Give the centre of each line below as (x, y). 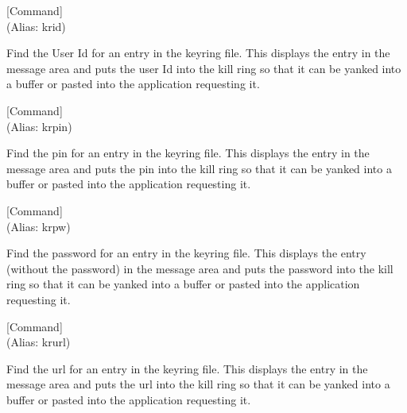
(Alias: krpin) (39, 126)
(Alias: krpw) (39, 226)
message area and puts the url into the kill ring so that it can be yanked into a (198, 384)
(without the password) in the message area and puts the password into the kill (200, 268)
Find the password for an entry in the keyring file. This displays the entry (186, 253)
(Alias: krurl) (39, 342)
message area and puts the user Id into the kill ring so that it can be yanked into (204, 68)
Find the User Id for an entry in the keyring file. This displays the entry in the (198, 53)
